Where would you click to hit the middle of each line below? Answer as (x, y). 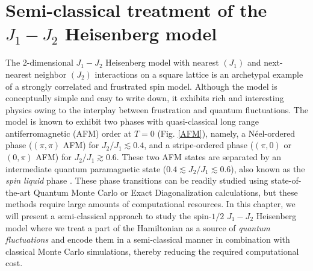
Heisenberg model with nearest (162, 62)
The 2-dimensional (39, 62)
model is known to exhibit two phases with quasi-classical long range (132, 121)
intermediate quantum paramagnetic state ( (86, 168)
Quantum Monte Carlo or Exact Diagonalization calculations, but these (166, 192)
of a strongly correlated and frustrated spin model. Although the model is (141, 86)
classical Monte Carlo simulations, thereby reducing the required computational (152, 251)
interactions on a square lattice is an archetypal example (199, 74)
